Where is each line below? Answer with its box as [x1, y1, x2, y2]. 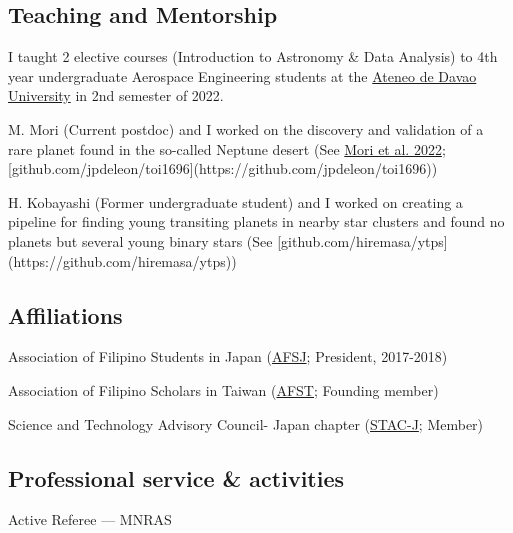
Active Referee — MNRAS [8, 509, 172, 530]
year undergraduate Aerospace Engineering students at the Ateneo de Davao [8, 65, 477, 86]
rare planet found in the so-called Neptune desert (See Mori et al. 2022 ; [8, 138, 446, 159]
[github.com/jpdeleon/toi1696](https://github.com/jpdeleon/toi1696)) [8, 158, 438, 179]
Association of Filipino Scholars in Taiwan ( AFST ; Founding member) [8, 379, 439, 400]
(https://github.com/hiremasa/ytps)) [8, 250, 237, 271]
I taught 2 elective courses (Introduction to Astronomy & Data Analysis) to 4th [8, 46, 498, 67]
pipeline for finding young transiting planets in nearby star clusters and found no [8, 211, 505, 232]
